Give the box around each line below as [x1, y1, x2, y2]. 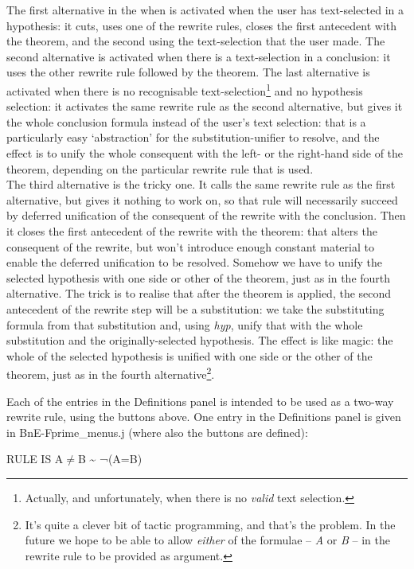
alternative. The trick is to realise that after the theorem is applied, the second [6, 285, 392, 302]
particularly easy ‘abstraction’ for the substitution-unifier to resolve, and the [6, 129, 380, 146]
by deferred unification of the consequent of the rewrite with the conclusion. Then [6, 207, 406, 224]
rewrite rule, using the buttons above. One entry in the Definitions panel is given [6, 408, 401, 425]
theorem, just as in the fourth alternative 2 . [6, 364, 215, 382]
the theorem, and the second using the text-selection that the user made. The [6, 33, 385, 49]
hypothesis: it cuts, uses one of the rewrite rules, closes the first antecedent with [6, 17, 397, 33]
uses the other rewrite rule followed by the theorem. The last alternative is [6, 64, 370, 80]
